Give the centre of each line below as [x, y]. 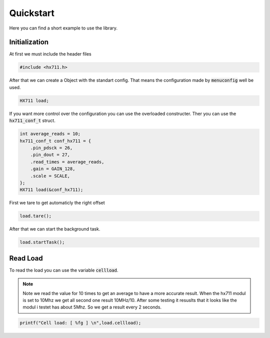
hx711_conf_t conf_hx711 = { [55, 141]
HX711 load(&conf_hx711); [51, 190]
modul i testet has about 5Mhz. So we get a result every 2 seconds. [92, 307]
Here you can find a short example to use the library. [63, 28]
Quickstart [32, 13]
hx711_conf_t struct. [32, 120]
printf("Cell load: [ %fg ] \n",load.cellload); [80, 323]
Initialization [29, 42]
